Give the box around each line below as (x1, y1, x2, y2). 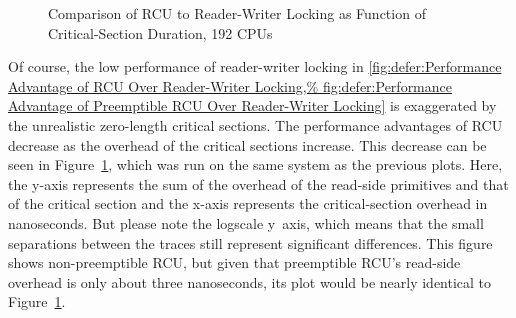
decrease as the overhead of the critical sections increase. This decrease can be (8, 134, 487, 155)
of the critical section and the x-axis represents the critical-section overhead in (8, 193, 488, 214)
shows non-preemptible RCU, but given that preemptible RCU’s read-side (8, 252, 461, 273)
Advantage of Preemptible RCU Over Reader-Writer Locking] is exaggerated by (8, 95, 497, 116)
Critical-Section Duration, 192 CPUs (48, 22, 273, 43)
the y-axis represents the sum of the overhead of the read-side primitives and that (8, 173, 509, 194)
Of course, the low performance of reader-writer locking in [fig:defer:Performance (8, 56, 502, 77)
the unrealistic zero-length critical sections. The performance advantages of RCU (8, 114, 503, 135)
